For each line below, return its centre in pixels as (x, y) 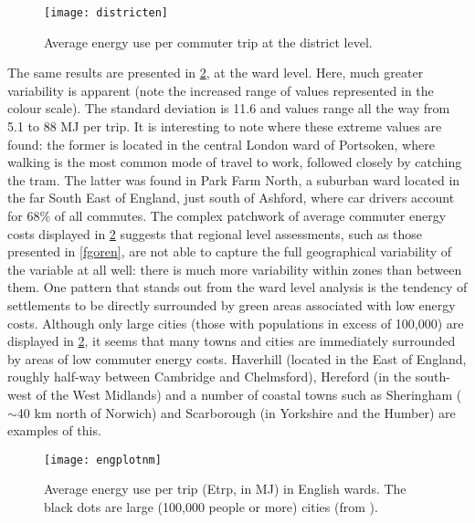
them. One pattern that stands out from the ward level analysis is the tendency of (237, 287)
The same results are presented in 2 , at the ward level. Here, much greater (216, 73)
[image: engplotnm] (103, 460)
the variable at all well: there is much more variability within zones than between (235, 269)
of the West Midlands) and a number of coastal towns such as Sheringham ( (249, 394)
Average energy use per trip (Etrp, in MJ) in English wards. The (225, 489)
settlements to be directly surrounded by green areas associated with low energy (232, 304)
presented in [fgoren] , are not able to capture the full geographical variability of (230, 251)
